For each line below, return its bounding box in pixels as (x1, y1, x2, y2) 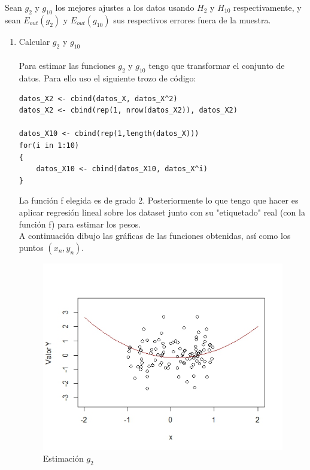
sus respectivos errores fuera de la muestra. (113, 13, 271, 26)
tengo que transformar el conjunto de (148, 59, 285, 72)
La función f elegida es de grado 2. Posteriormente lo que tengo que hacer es (19, 194, 299, 207)
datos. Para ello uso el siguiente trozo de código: (19, 71, 196, 84)
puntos (19, 241, 44, 253)
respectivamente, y (233, 1, 302, 13)
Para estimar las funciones (19, 59, 116, 72)
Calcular (19, 35, 50, 47)
